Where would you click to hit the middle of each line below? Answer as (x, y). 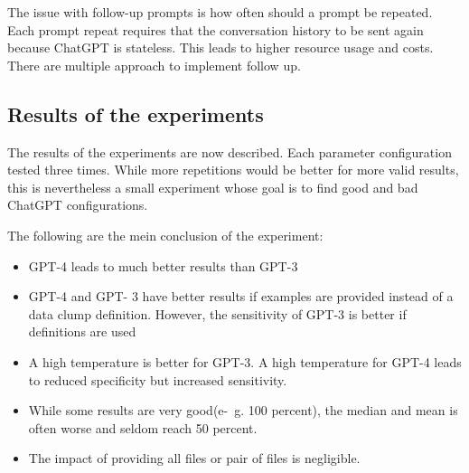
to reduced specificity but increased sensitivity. (158, 379)
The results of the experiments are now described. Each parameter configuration (230, 151)
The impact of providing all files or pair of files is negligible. (194, 458)
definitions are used (82, 331)
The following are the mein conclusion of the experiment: (165, 235)
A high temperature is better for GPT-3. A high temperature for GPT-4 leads (245, 361)
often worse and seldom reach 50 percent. (143, 427)
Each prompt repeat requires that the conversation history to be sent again (216, 29)
